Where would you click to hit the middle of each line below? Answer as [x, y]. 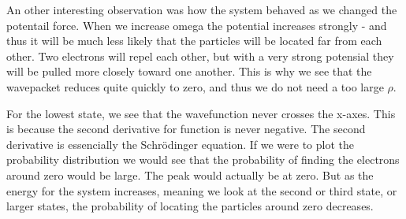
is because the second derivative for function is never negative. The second [186, 129]
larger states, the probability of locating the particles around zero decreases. [190, 206]
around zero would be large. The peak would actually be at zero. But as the [190, 174]
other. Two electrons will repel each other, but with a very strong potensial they [200, 56]
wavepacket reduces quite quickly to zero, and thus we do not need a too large [195, 86]
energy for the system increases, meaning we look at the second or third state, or [202, 190]
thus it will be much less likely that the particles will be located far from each [194, 41]
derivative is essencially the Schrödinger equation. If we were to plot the [180, 144]
